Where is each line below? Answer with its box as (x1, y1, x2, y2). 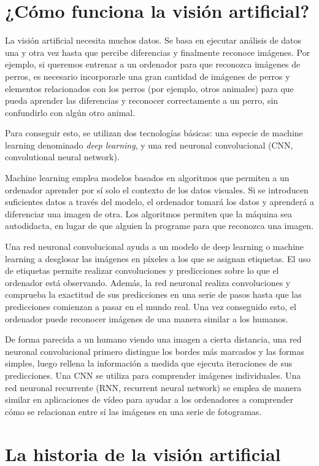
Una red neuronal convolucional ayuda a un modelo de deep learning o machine (5, 240, 304, 253)
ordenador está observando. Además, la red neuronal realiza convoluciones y (5, 276, 291, 289)
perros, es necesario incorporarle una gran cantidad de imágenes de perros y (5, 69, 290, 82)
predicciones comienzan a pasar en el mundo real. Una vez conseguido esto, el (5, 300, 296, 313)
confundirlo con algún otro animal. (5, 106, 136, 118)
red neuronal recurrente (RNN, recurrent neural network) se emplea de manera (5, 381, 302, 394)
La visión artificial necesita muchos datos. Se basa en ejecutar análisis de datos (5, 34, 302, 47)
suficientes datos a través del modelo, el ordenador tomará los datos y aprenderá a (5, 195, 314, 208)
